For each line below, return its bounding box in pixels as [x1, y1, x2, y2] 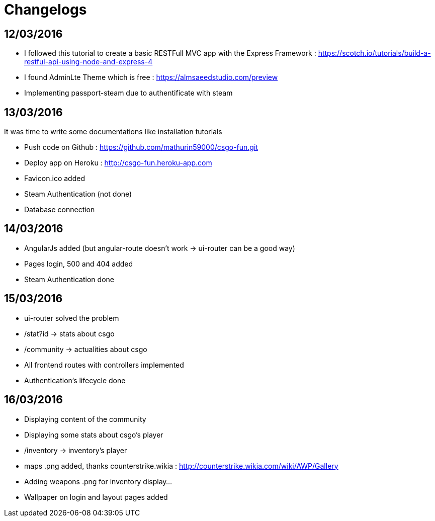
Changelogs [4, 1, 87, 18]
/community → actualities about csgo [24, 344, 147, 354]
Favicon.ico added [24, 174, 85, 183]
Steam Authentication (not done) [24, 190, 132, 199]
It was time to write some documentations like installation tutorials [4, 127, 222, 136]
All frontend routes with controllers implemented [24, 360, 184, 369]
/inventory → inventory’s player [24, 446, 127, 455]
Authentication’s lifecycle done [24, 376, 126, 385]
